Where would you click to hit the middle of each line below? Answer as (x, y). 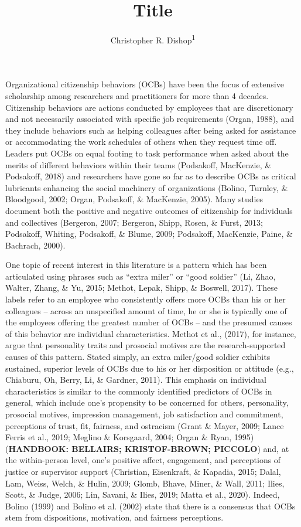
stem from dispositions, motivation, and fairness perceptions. (114, 517)
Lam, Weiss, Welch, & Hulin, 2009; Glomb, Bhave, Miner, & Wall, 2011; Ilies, (145, 483)
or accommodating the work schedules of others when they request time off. (141, 142)
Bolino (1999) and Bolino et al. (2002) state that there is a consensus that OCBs (150, 506)
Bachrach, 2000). (35, 245)
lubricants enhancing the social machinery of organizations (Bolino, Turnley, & (147, 187)
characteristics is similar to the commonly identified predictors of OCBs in (139, 391)
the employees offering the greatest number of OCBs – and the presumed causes (149, 322)
